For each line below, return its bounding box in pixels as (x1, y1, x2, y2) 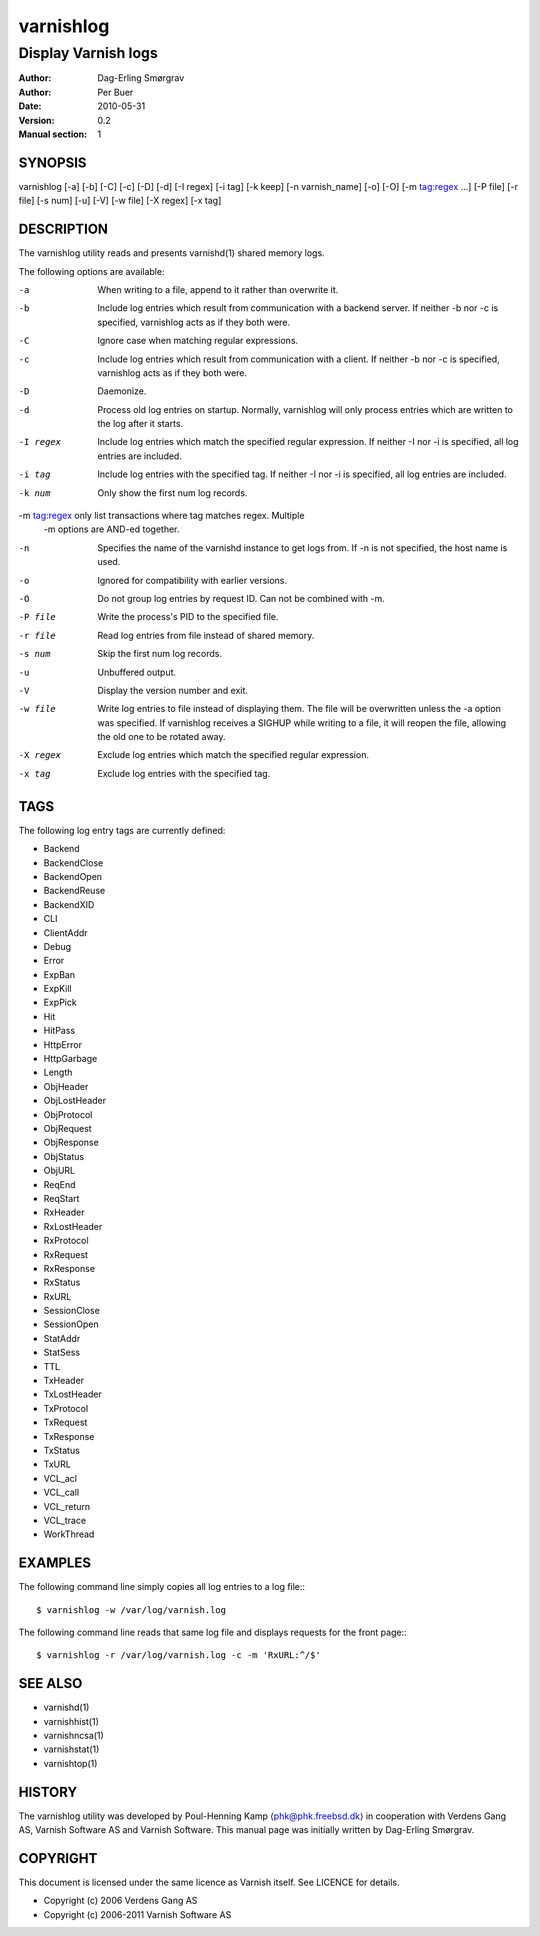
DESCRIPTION (18, 221, 109, 238)
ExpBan (43, 968, 75, 980)
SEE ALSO (18, 1675, 83, 1692)
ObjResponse (43, 1136, 99, 1149)
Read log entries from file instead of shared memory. (97, 629, 315, 641)
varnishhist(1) (43, 1715, 100, 1727)
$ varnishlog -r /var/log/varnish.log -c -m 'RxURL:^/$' (36, 1650, 322, 1661)
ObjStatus (43, 1150, 85, 1162)
